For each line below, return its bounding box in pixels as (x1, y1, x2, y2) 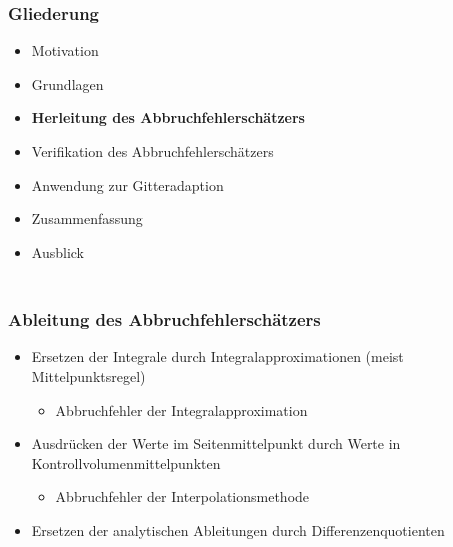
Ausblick (31, 241, 84, 262)
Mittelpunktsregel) (31, 366, 146, 387)
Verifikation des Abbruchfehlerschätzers (31, 140, 274, 161)
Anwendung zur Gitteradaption (31, 174, 224, 195)
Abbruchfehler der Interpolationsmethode (55, 486, 310, 507)
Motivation (31, 40, 99, 61)
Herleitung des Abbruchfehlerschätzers (31, 107, 305, 128)
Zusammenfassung (31, 208, 143, 229)
